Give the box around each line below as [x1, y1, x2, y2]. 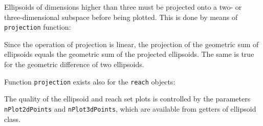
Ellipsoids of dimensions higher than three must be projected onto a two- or [4, 2, 242, 12]
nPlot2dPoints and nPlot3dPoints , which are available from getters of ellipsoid [4, 103, 256, 114]
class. [4, 113, 21, 124]
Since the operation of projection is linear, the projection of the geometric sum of [4, 38, 259, 49]
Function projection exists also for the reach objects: [4, 76, 176, 87]
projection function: [4, 22, 71, 32]
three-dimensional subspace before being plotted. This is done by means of [4, 11, 238, 22]
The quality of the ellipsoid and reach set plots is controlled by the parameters [4, 93, 251, 104]
